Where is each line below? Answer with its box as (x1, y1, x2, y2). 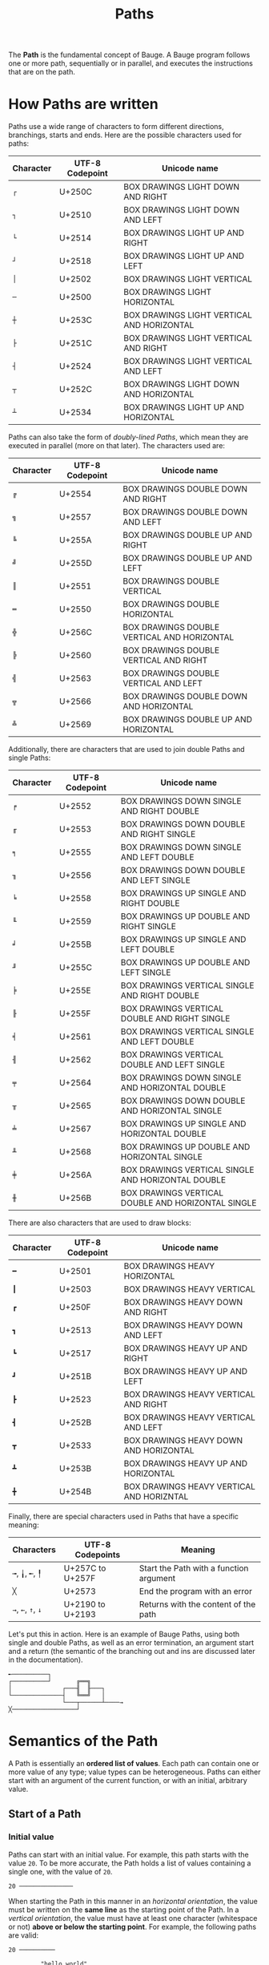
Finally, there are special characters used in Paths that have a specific (8, 1512, 239, 1522)
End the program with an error (139, 1586, 252, 1597)
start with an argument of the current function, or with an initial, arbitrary (8, 1776, 248, 1785)
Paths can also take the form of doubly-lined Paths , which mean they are (8, 432, 249, 442)
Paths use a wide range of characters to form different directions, (8, 122, 224, 131)
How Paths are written (8, 95, 159, 113)
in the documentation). (8, 1655, 83, 1664)
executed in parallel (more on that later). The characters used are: (8, 441, 226, 451)
